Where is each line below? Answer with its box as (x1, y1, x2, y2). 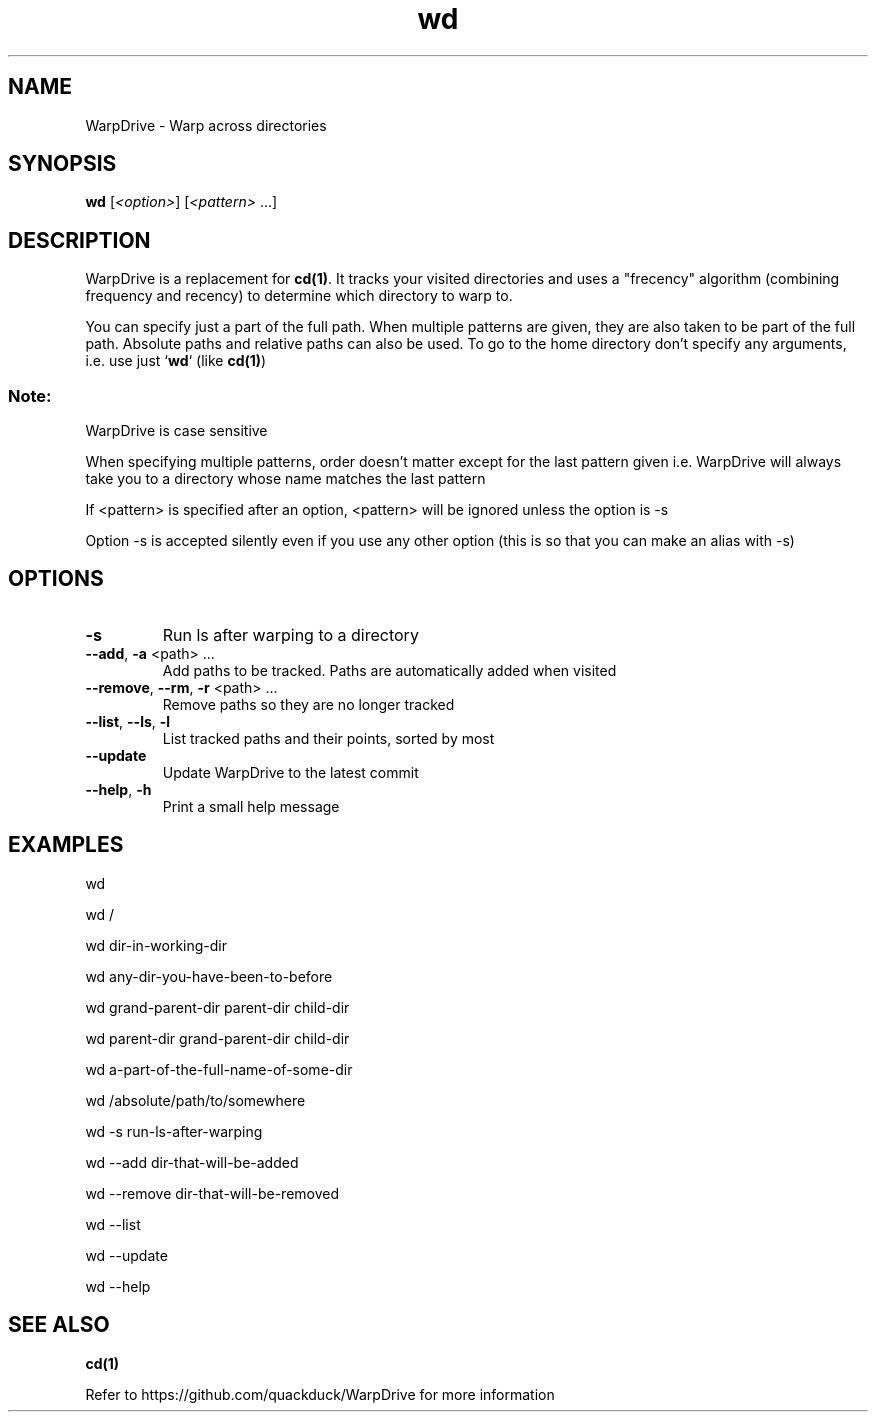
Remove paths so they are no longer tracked (162, 695, 455, 713)
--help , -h (85, 780, 152, 798)
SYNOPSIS (8, 151, 117, 177)
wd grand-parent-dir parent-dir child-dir (85, 998, 350, 1016)
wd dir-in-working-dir (85, 936, 228, 954)
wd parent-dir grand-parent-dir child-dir (85, 1029, 350, 1047)
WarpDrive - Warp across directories (85, 116, 327, 134)
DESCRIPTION (8, 227, 151, 253)
